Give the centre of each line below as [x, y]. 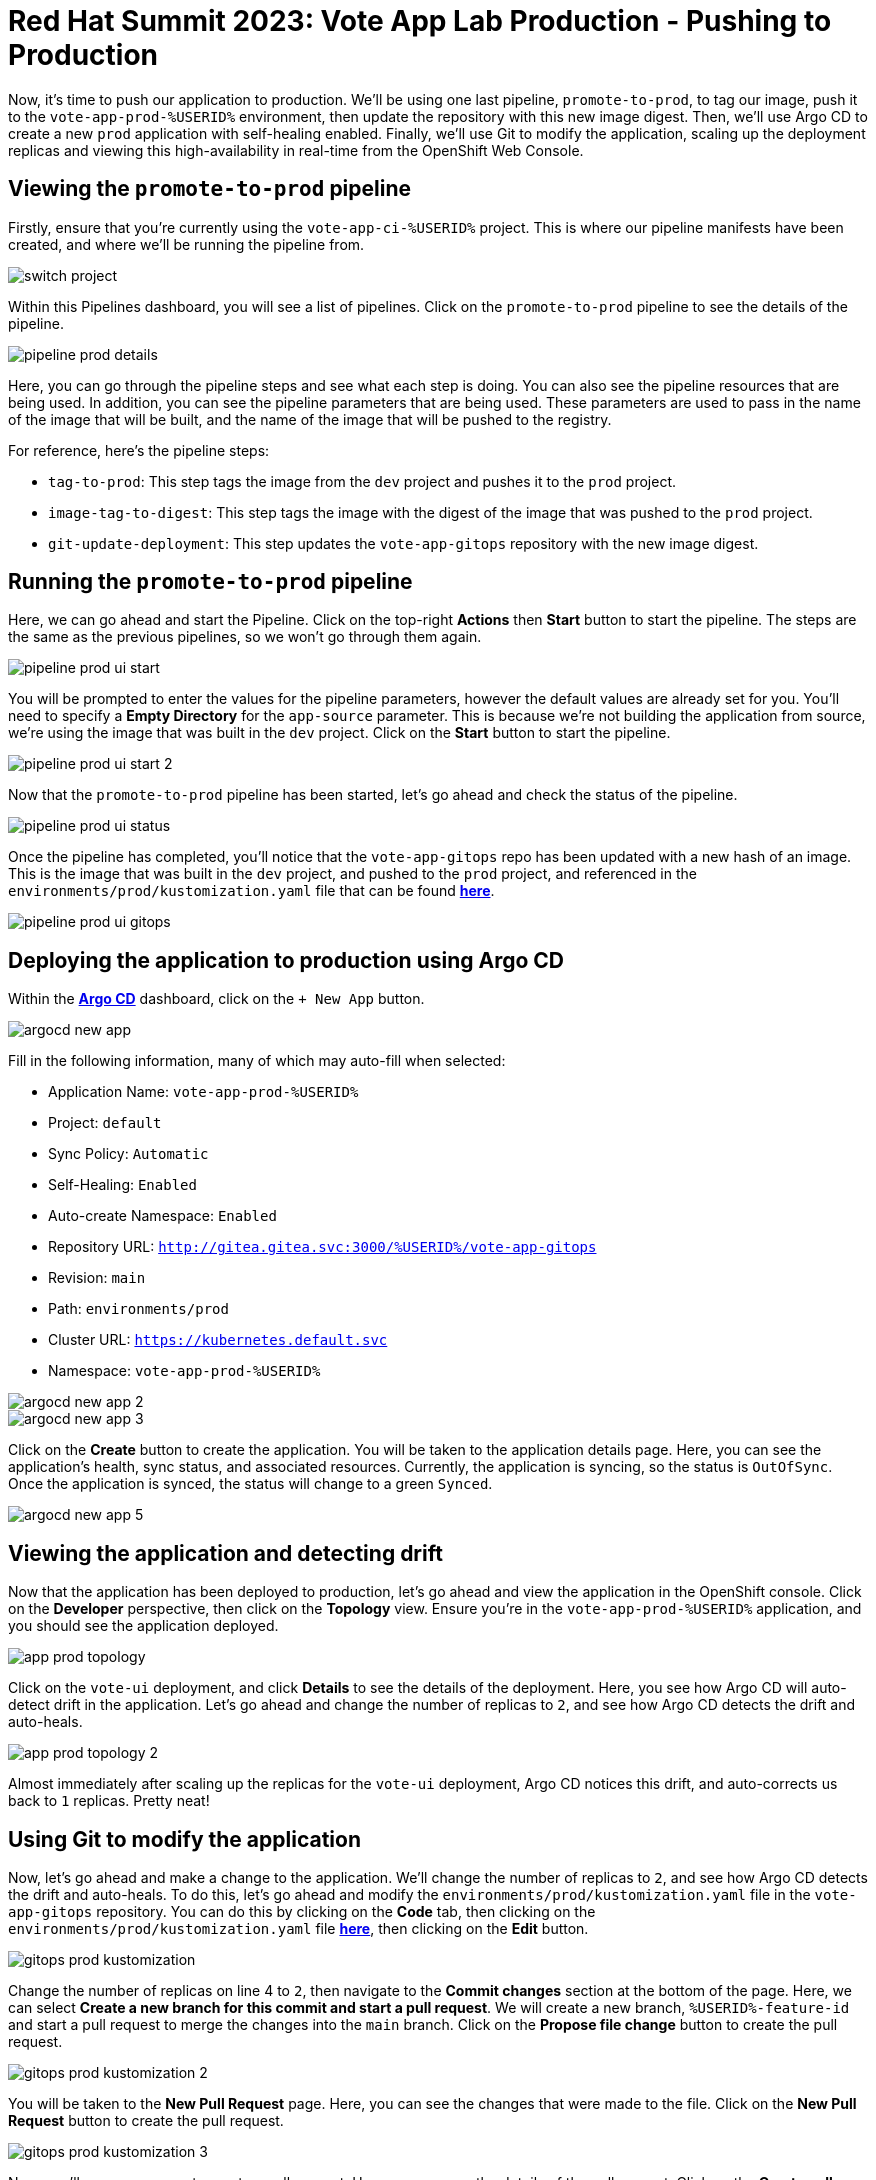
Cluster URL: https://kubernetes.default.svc [218, 1340]
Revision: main [97, 1278]
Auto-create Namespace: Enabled [162, 1216]
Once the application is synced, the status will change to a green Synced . [250, 1484]
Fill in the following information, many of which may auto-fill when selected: [257, 1061]
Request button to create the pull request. [146, 2120]
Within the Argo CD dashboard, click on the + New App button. [216, 999]
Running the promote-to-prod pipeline [210, 582]
